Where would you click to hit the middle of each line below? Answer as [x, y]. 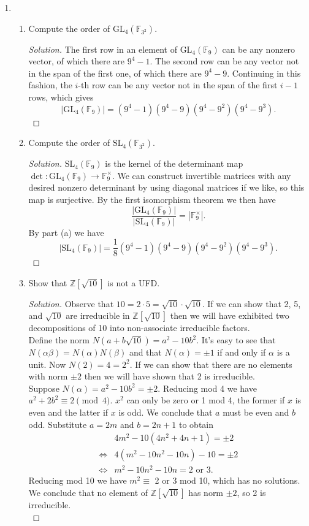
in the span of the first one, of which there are [115, 73]
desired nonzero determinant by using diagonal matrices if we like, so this [166, 187]
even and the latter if [68, 412]
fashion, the [50, 85]
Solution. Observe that [71, 303]
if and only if [242, 352]
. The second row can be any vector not [224, 61]
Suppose [44, 388]
